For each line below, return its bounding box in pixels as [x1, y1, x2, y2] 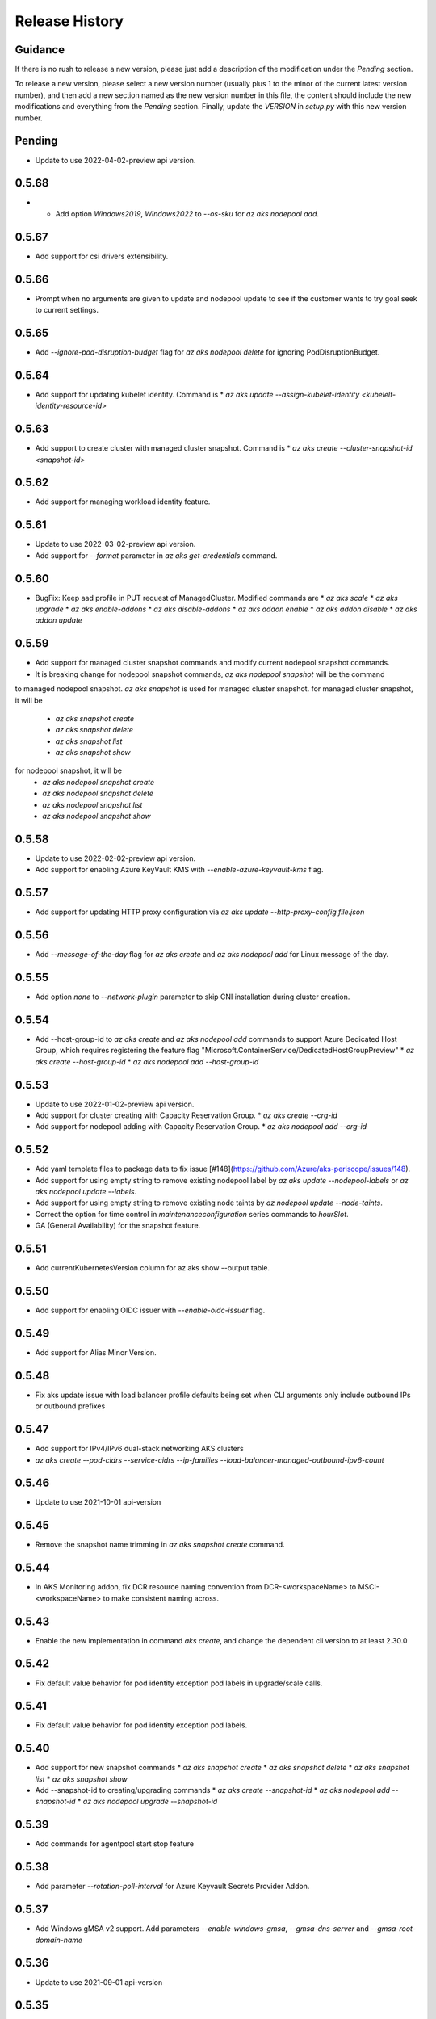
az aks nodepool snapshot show [42, 812, 151, 821]
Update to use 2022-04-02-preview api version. [35, 155, 196, 165]
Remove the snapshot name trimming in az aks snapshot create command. [35, 1539, 285, 1550]
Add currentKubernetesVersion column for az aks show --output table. [35, 1263, 270, 1273]
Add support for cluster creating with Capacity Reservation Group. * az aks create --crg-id [35, 1110, 338, 1120]
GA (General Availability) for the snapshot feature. [35, 1220, 201, 1231]
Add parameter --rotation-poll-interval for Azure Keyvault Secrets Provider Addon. [35, 1882, 310, 1891]
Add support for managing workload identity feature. [35, 497, 211, 506]
